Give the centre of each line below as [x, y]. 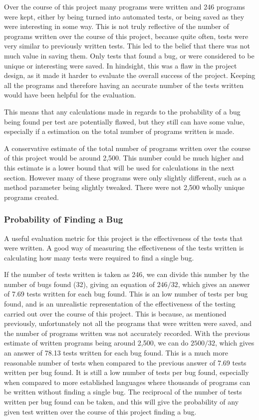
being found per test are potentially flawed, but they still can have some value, [125, 121]
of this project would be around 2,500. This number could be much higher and [124, 158]
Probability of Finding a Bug [64, 219]
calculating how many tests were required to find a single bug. [99, 257]
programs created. [31, 197]
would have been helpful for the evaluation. [70, 95]
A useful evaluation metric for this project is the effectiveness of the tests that [124, 238]
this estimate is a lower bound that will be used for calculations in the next [119, 167]
